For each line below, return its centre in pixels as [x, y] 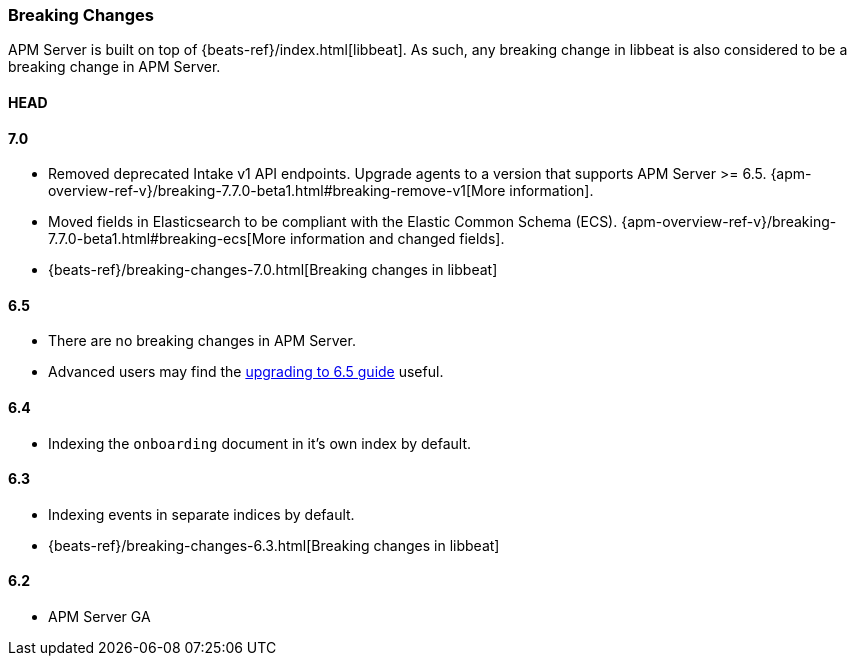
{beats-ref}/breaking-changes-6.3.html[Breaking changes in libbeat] [274, 545]
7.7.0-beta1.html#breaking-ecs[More [167, 239]
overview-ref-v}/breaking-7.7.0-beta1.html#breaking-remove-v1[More [277, 191]
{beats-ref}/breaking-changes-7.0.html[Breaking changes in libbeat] [273, 270]
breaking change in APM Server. [114, 67]
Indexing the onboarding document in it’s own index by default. [260, 443]
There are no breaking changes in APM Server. [202, 341]
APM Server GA [99, 617]
